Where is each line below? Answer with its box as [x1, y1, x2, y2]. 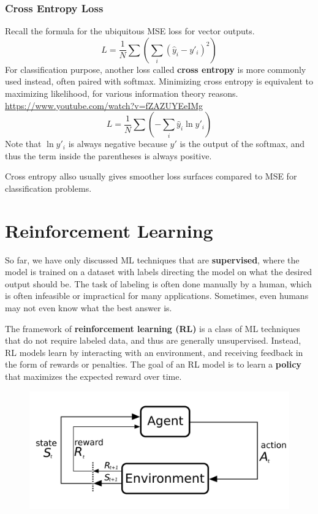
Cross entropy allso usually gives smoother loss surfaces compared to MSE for [5, 170, 297, 183]
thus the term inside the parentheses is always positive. [5, 149, 212, 162]
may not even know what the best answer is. [5, 301, 172, 314]
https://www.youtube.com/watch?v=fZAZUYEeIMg [5, 99, 203, 111]
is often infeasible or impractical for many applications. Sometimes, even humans [5, 289, 309, 302]
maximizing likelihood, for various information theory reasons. [5, 87, 238, 99]
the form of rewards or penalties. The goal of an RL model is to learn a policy [5, 358, 301, 371]
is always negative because [68, 137, 167, 150]
